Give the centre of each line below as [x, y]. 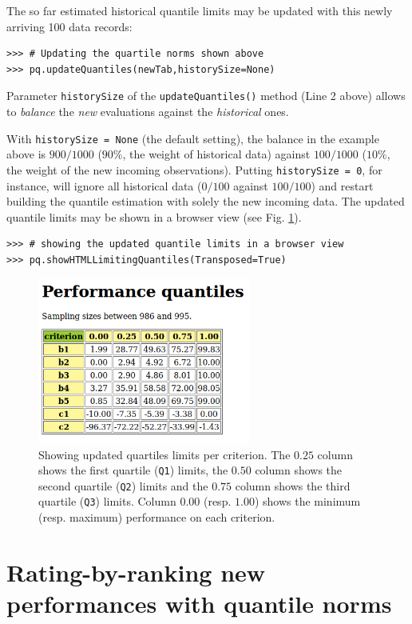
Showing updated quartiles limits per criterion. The [164, 454]
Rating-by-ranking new [136, 572]
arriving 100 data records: [69, 26]
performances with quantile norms [199, 604]
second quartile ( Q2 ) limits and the [123, 485]
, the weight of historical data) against [216, 154]
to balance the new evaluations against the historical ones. [148, 112]
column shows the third [293, 485]
